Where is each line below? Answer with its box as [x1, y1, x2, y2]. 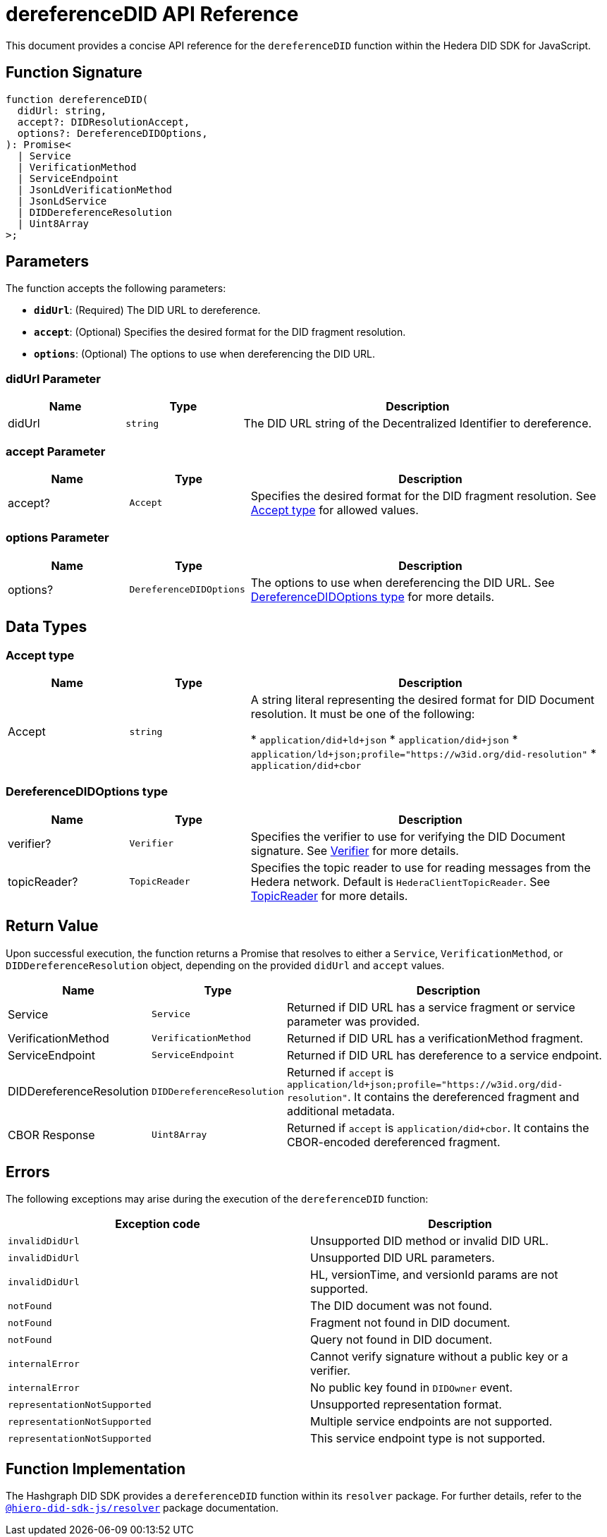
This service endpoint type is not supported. [310, 1431, 546, 1446]
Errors [6, 1162, 50, 1181]
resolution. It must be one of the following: [250, 706, 475, 721]
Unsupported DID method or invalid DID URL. [310, 1234, 549, 1249]
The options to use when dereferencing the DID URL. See [250, 575, 555, 590]
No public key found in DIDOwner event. [310, 1380, 513, 1395]
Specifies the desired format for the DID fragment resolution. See [250, 488, 596, 503]
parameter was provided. [286, 1014, 420, 1028]
